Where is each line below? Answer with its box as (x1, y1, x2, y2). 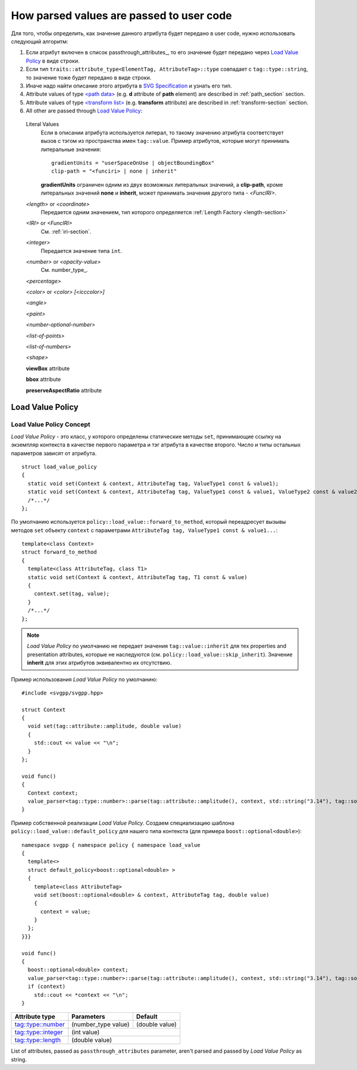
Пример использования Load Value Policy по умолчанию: (11, 675, 158, 683)
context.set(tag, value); (33, 590, 110, 597)
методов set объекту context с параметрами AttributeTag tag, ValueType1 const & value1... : (11, 527, 278, 534)
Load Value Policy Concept (11, 420, 90, 428)
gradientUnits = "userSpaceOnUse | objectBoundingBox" (51, 159, 215, 167)
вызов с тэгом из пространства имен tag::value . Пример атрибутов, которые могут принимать (40, 137, 290, 145)
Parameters (71, 1012, 105, 1021)
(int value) (71, 1028, 100, 1037)
